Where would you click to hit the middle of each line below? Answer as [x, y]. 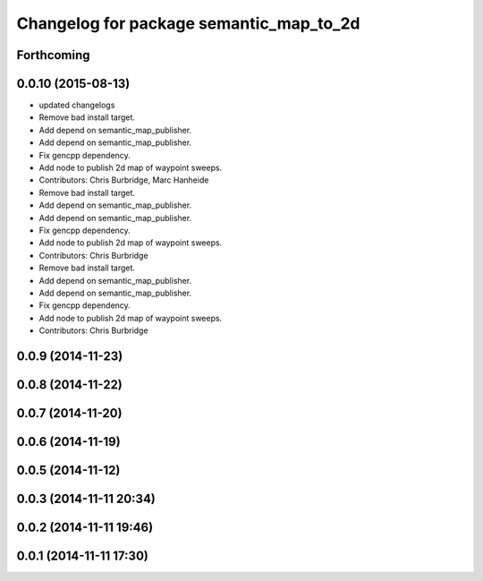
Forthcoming [53, 55]
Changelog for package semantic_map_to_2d [188, 23]
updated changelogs [77, 105]
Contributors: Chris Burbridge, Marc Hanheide [124, 180]
